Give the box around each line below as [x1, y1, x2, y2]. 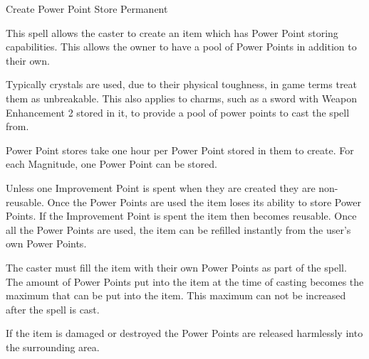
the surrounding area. [6, 339, 100, 354]
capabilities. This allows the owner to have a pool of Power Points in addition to [6, 39, 357, 54]
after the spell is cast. [6, 301, 100, 316]
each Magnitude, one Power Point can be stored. [6, 156, 217, 171]
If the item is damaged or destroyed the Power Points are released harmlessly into [6, 326, 363, 341]
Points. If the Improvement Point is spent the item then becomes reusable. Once [6, 208, 357, 223]
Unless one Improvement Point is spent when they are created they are [6, 180, 316, 195]
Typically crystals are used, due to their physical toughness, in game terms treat [6, 77, 358, 92]
